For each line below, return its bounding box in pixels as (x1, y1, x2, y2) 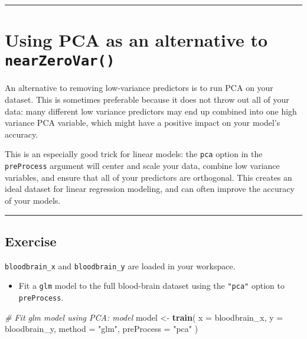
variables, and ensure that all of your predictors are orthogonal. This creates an (5, 171, 292, 183)
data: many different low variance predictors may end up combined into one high (5, 105, 297, 117)
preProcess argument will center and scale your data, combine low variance (5, 159, 280, 172)
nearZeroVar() (5, 53, 115, 70)
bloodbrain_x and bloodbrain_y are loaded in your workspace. (5, 259, 236, 272)
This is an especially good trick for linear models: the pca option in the (5, 148, 263, 160)
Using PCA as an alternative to (5, 28, 268, 52)
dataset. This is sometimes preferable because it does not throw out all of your (5, 93, 289, 106)
